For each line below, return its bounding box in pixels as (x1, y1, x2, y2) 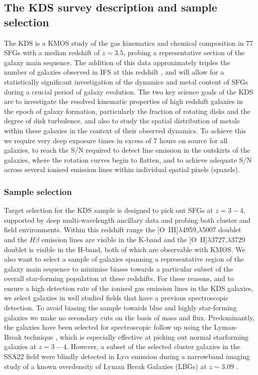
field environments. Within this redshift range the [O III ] (4, 224, 178, 235)
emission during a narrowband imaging (131, 351, 250, 362)
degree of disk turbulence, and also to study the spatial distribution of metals (4, 115, 240, 126)
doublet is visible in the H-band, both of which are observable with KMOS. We (4, 244, 246, 254)
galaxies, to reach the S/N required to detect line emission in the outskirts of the (4, 145, 251, 155)
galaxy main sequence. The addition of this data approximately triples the (4, 57, 230, 67)
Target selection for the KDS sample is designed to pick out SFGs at (4, 205, 213, 215)
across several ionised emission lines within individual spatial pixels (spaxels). (4, 164, 240, 175)
